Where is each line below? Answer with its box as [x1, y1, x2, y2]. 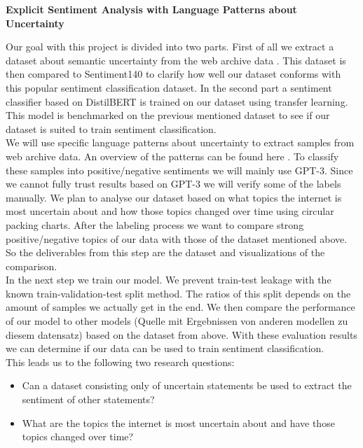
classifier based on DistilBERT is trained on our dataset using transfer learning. [6, 94, 348, 108]
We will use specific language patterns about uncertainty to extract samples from [6, 135, 355, 150]
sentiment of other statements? [22, 392, 155, 407]
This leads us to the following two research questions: [6, 354, 235, 369]
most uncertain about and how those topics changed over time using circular [6, 204, 334, 218]
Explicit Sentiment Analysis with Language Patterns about [6, 2, 297, 16]
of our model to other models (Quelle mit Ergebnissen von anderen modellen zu [6, 314, 348, 328]
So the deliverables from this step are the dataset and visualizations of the [6, 245, 325, 260]
